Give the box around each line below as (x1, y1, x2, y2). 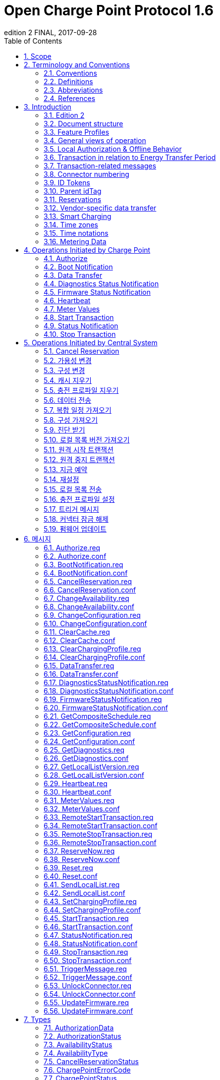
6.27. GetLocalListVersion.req (44, 762, 139, 771)
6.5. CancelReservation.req (44, 577, 132, 586)
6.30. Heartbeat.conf (44, 787, 111, 796)
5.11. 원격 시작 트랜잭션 (44, 445, 114, 454)
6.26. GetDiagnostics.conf (44, 754, 129, 762)
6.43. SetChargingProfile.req (44, 897, 137, 906)
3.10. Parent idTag (44, 186, 102, 195)
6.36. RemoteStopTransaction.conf (44, 838, 157, 847)
